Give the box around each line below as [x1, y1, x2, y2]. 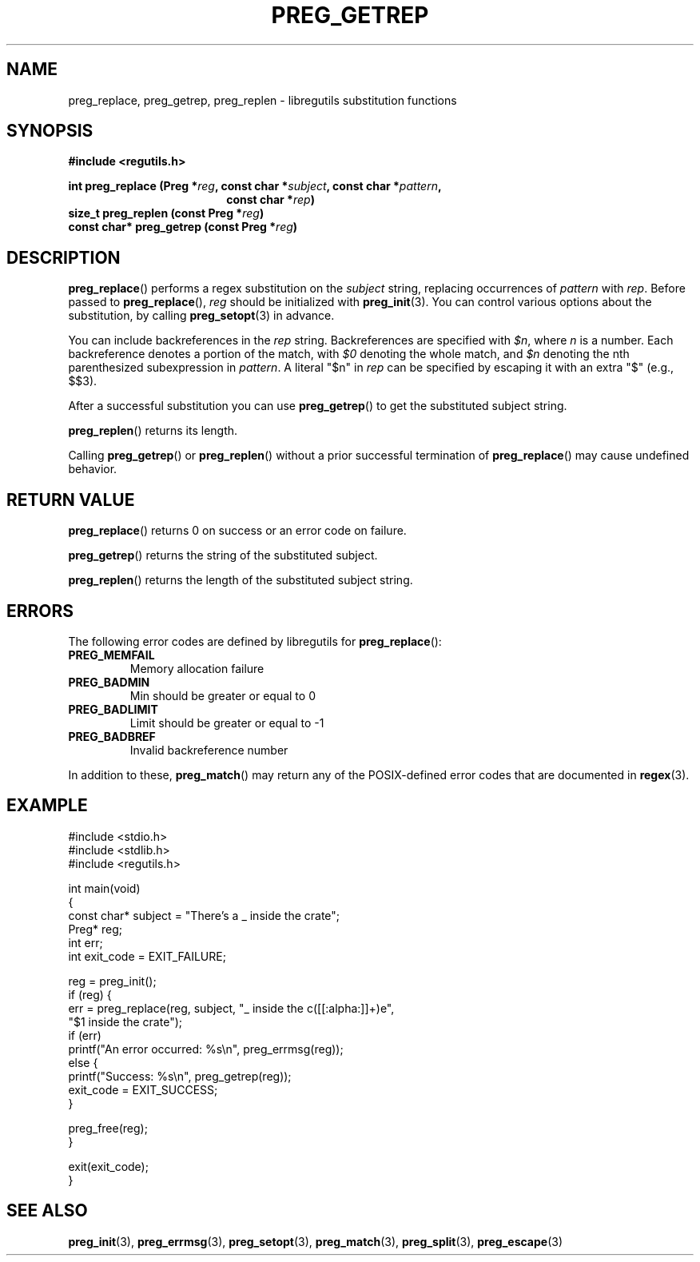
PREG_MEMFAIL [68, 647, 155, 662]
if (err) [68, 1028, 101, 1042]
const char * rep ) [226, 193, 315, 207]
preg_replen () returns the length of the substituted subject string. [68, 573, 413, 587]
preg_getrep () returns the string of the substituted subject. [68, 548, 378, 563]
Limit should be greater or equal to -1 [129, 715, 324, 730]
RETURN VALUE [6, 489, 135, 510]
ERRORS [6, 600, 74, 621]
